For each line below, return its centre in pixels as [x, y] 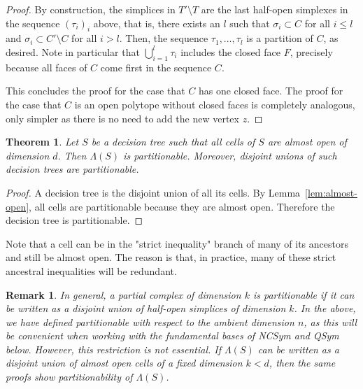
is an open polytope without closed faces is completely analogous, [215, 104]
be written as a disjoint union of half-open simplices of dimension [146, 308]
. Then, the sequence [164, 38]
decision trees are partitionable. [72, 169]
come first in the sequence [156, 67]
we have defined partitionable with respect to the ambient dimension [150, 321]
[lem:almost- [331, 192]
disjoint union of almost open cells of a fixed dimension [124, 363]
